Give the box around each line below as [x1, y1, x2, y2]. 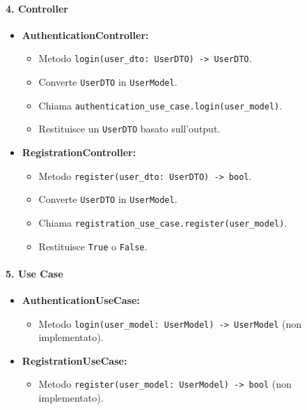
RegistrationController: [22, 145, 136, 160]
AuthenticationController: [22, 27, 149, 42]
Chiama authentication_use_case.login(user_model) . [38, 98, 283, 112]
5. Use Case [6, 266, 63, 280]
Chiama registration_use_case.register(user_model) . [38, 215, 288, 229]
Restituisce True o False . [38, 238, 148, 253]
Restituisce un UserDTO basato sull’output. [38, 121, 221, 136]
